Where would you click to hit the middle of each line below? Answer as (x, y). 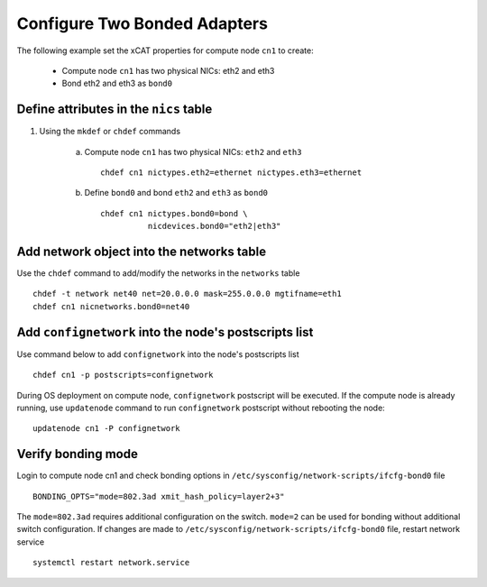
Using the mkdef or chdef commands (110, 132)
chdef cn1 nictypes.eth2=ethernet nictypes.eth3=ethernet (231, 173)
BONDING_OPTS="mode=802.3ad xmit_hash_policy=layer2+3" (159, 496)
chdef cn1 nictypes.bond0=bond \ (174, 213)
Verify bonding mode (78, 454)
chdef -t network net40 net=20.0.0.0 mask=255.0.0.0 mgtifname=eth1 (187, 294)
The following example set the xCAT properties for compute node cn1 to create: (165, 50)
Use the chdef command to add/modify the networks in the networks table (158, 273)
